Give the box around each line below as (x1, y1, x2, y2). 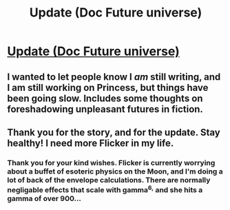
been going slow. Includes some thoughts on (7, 92, 203, 104)
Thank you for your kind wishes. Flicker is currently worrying (7, 158, 216, 167)
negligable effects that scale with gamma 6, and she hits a (7, 184, 203, 195)
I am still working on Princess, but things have (7, 81, 209, 94)
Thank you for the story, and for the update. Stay (7, 126, 220, 138)
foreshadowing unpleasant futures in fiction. (7, 103, 203, 115)
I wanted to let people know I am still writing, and (7, 71, 221, 83)
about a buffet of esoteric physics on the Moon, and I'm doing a (7, 167, 224, 176)
